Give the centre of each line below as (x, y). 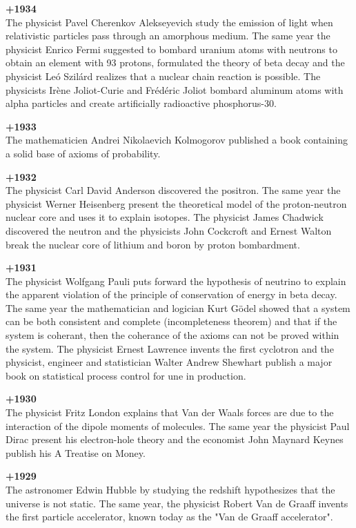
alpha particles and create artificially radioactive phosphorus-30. (141, 103)
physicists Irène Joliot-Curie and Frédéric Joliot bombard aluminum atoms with (175, 89)
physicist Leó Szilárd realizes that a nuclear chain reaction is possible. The (163, 76)
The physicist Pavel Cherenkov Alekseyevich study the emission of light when (169, 22)
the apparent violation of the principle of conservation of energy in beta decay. (171, 294)
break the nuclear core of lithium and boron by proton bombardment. (153, 244)
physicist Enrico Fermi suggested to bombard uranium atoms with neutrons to (171, 49)
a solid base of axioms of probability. (83, 153)
